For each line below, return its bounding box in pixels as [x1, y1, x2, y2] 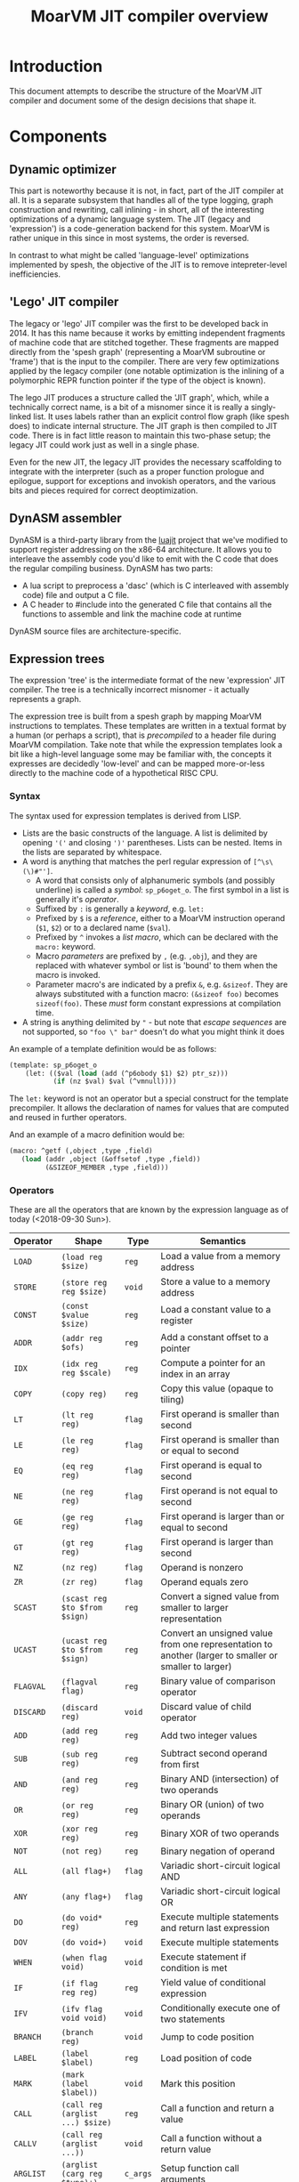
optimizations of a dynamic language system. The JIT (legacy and [9, 214, 251, 224]
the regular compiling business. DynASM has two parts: [9, 562, 214, 573]
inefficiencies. [9, 269, 61, 279]
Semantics [199, 1235, 246, 1248]
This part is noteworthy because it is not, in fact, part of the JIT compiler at [9, 185, 284, 196]
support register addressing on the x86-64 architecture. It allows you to [9, 544, 272, 554]
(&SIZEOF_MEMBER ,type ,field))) [44, 1163, 169, 1172]
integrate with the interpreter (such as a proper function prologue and [9, 465, 265, 477]
